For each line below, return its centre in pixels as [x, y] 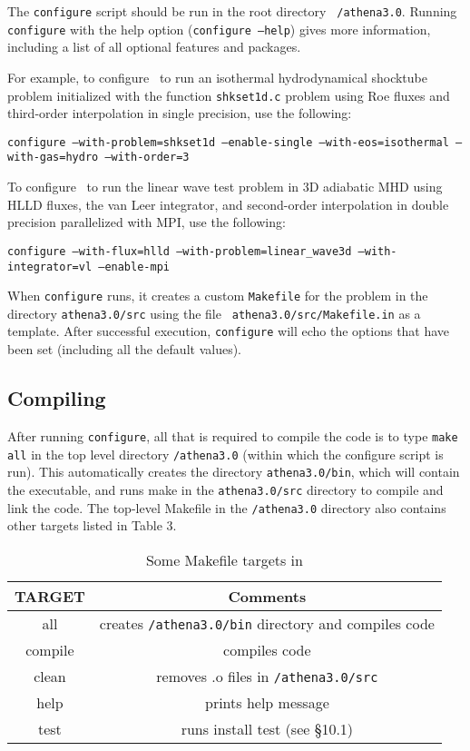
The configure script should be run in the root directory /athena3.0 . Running [232, 11]
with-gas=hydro [53, 158]
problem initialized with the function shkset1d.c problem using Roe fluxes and [229, 95]
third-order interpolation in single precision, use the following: [180, 113]
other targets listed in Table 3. [92, 525]
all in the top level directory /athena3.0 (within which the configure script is [225, 454]
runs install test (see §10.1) [267, 728]
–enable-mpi [134, 267]
